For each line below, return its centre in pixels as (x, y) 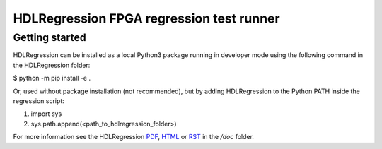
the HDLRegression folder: (52, 65)
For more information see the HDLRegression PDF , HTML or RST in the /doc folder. (134, 137)
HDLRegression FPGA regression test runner (146, 18)
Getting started (50, 37)
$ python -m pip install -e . (52, 78)
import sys (46, 114)
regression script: (39, 101)
